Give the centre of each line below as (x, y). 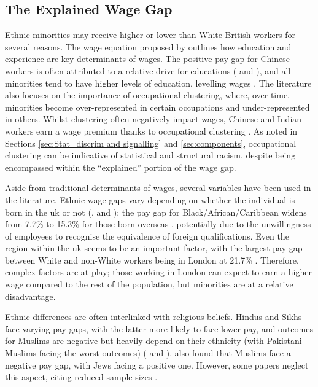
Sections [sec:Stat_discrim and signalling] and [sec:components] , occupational (151, 143)
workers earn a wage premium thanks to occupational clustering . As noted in (151, 131)
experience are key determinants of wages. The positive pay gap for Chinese (147, 59)
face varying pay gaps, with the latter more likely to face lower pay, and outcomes (159, 328)
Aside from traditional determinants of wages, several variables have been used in (158, 188)
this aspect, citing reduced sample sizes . (81, 377)
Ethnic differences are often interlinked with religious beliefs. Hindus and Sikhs (153, 317)
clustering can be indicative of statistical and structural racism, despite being (150, 155)
